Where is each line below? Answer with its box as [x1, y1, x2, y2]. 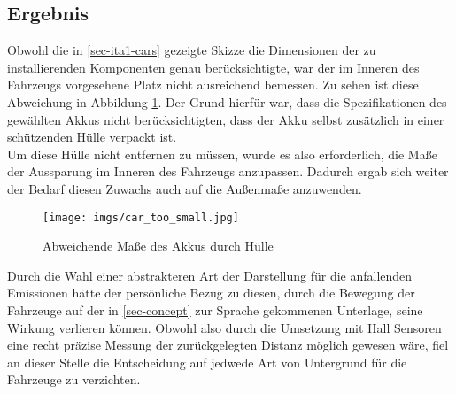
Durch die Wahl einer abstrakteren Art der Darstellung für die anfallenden [7, 266, 413, 284]
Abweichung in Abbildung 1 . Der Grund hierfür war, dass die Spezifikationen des [7, 92, 447, 111]
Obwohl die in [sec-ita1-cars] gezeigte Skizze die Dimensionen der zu [7, 41, 376, 59]
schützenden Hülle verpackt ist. [7, 127, 177, 146]
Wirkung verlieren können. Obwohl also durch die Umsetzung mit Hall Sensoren [7, 318, 442, 336]
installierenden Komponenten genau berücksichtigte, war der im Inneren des [7, 58, 420, 76]
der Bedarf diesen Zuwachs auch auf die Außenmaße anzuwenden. [7, 179, 362, 197]
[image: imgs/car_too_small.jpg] [43, 211, 239, 224]
